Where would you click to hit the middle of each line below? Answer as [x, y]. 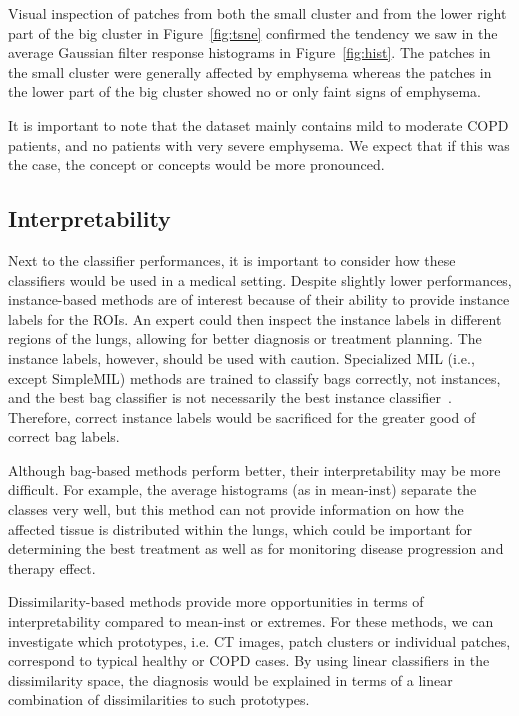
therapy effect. [52, 567]
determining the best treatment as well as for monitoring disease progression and [256, 548]
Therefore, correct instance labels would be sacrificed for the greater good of [242, 416]
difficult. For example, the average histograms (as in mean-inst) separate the [242, 489]
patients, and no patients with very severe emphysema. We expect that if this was [259, 144]
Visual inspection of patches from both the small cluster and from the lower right [257, 13]
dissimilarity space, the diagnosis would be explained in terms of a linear [230, 679]
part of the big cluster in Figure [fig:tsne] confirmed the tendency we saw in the [253, 32]
